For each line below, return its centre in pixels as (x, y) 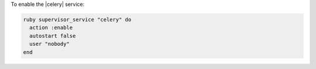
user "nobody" (50, 44)
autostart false (53, 36)
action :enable (51, 28)
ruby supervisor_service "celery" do (77, 19)
